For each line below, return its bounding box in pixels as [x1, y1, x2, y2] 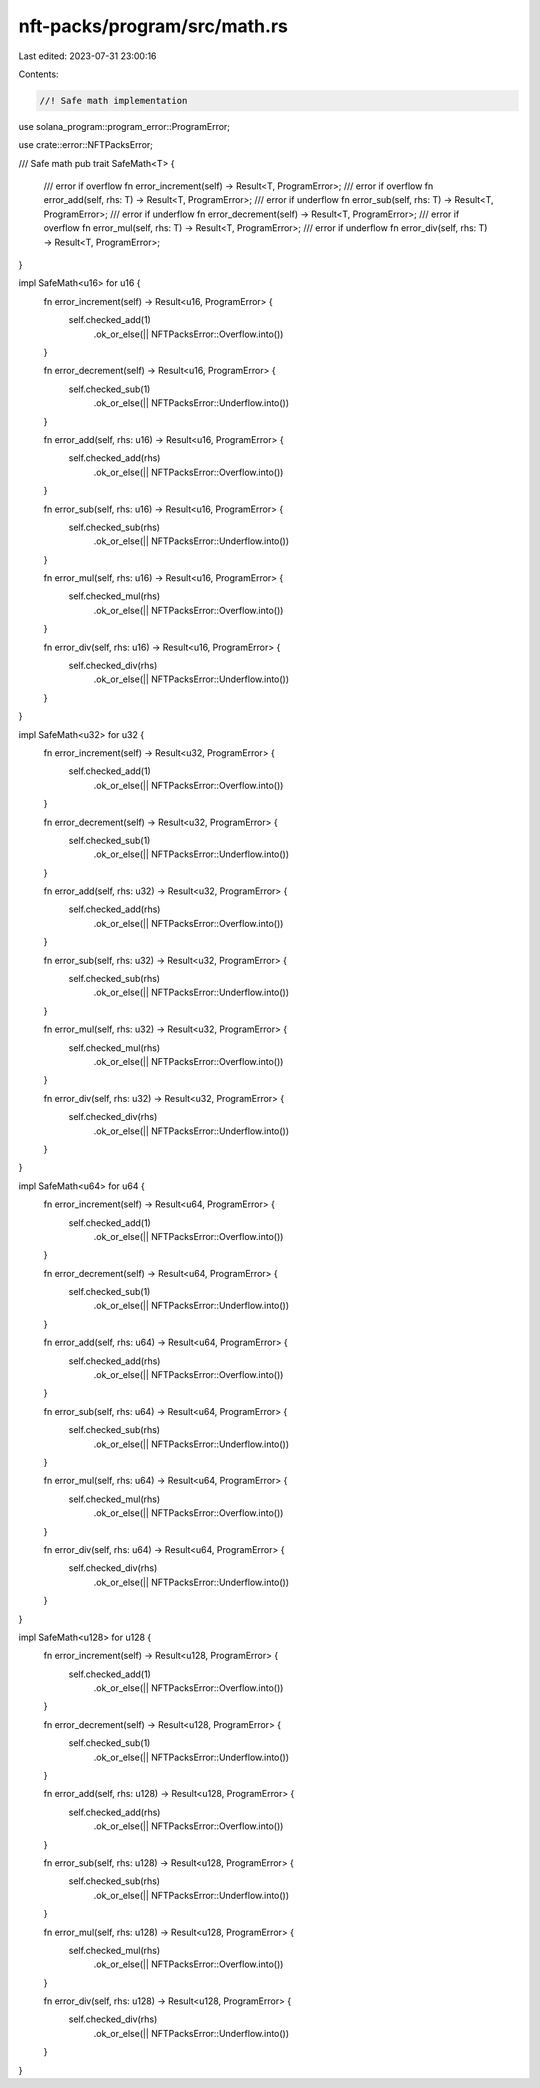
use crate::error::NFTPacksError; [18, 139, 154, 151]
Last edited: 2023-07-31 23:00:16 [18, 50, 157, 62]
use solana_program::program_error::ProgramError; [18, 120, 230, 132]
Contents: [18, 68, 59, 80]
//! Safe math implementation [39, 95, 188, 106]
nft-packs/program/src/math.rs [18, 15, 289, 37]
